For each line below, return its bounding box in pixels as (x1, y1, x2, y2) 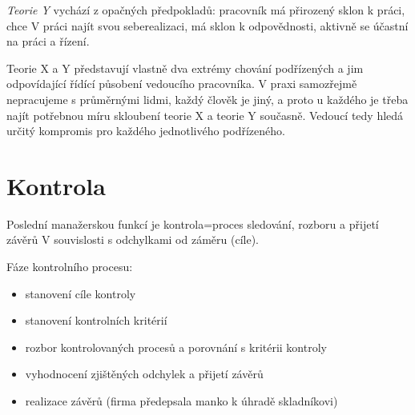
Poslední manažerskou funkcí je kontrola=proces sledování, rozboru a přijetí (6, 215, 379, 232)
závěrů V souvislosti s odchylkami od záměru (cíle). (6, 231, 259, 248)
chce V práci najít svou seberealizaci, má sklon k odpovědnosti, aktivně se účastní (6, 17, 409, 34)
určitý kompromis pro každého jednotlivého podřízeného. (6, 122, 285, 139)
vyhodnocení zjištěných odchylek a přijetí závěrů (25, 365, 264, 382)
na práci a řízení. (6, 33, 90, 50)
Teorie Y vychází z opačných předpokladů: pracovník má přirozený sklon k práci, (6, 2, 405, 18)
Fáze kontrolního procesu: (6, 258, 133, 275)
